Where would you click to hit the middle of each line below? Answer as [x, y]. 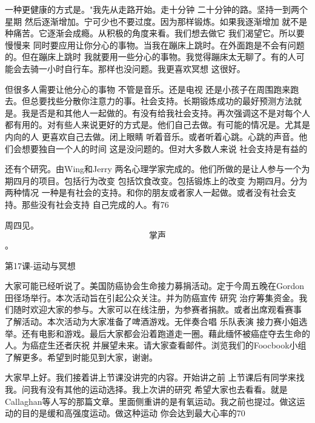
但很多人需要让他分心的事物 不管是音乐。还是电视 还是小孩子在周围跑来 [148, 89]
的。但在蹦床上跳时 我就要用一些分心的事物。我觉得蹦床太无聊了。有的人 [151, 57]
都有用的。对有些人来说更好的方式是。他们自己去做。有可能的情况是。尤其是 [157, 125]
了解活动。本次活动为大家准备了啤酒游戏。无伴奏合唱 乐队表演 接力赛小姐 [152, 321]
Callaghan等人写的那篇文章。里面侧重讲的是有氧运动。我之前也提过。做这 [151, 401]
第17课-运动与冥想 [40, 265]
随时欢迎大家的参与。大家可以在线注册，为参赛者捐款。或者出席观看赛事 [157, 309]
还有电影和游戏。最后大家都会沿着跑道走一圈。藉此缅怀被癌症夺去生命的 [166, 333]
